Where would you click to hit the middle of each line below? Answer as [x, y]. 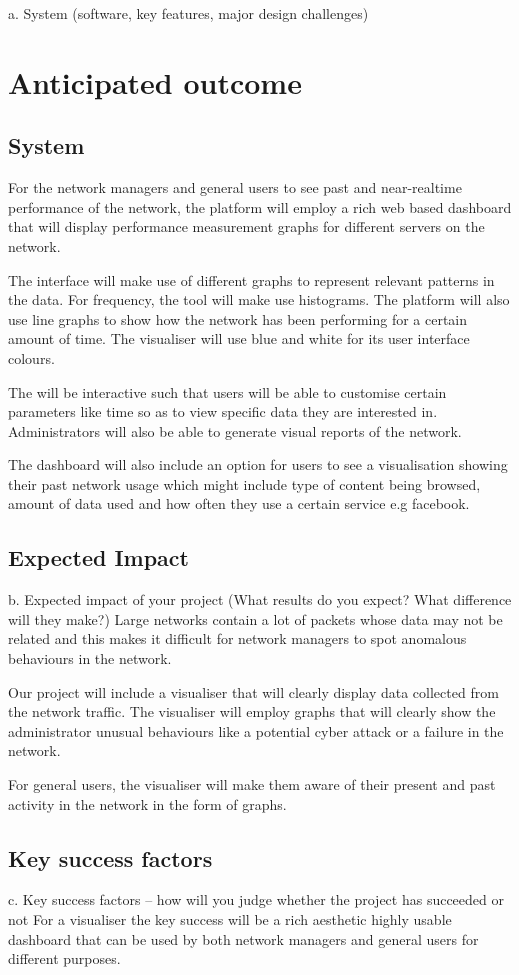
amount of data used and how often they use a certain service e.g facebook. [239, 503]
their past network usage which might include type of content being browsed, [244, 483]
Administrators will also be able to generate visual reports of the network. [235, 430]
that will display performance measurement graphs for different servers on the [246, 226]
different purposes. [64, 958]
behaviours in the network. [90, 658]
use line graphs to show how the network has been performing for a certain [238, 318]
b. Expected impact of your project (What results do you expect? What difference [260, 599]
